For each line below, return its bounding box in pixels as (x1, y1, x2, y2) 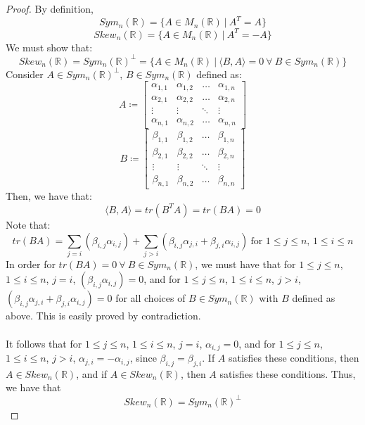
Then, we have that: (6, 189, 92, 203)
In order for (6, 256, 56, 271)
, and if (76, 366, 108, 381)
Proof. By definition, (6, 1, 94, 15)
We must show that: (6, 39, 93, 54)
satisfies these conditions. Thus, (219, 366, 356, 381)
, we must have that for (195, 256, 296, 271)
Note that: (6, 217, 51, 231)
